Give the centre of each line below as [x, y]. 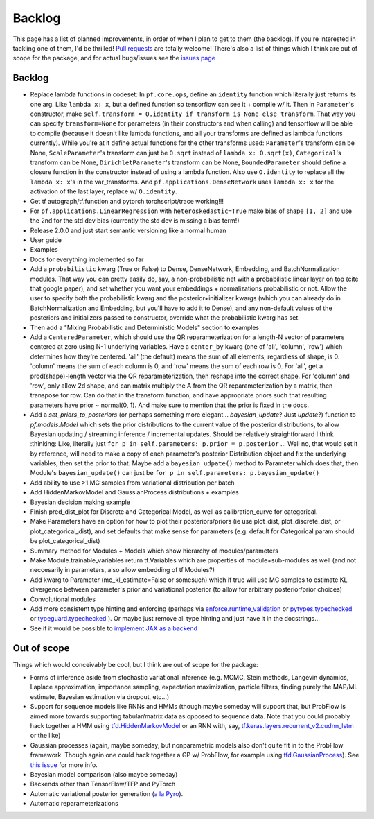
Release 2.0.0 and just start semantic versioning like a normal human [128, 230]
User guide [46, 240]
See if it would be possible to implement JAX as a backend [114, 628]
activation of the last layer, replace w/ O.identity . [104, 191]
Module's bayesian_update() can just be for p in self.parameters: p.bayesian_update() [175, 473]
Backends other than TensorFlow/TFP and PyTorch [103, 784]
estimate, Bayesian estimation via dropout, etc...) [100, 696]
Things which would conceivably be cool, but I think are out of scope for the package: [136, 664]
